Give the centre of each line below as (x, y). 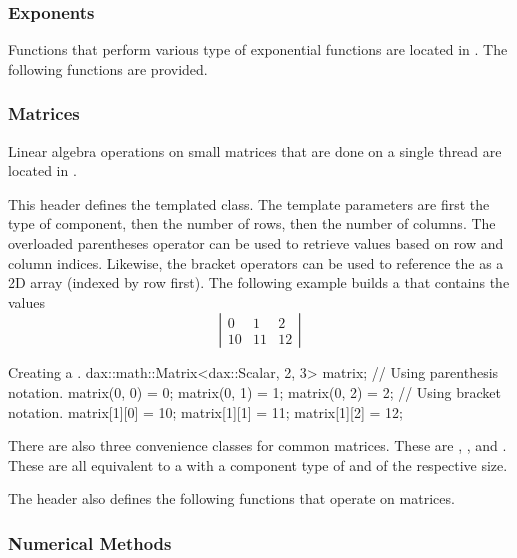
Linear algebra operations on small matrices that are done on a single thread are (255, 150)
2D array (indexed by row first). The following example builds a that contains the (259, 282)
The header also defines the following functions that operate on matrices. (231, 498)
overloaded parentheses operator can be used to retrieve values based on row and (256, 243)
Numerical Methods (90, 542)
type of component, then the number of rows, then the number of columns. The (252, 223)
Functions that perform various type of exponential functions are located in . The (258, 49)
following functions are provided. (108, 68)
